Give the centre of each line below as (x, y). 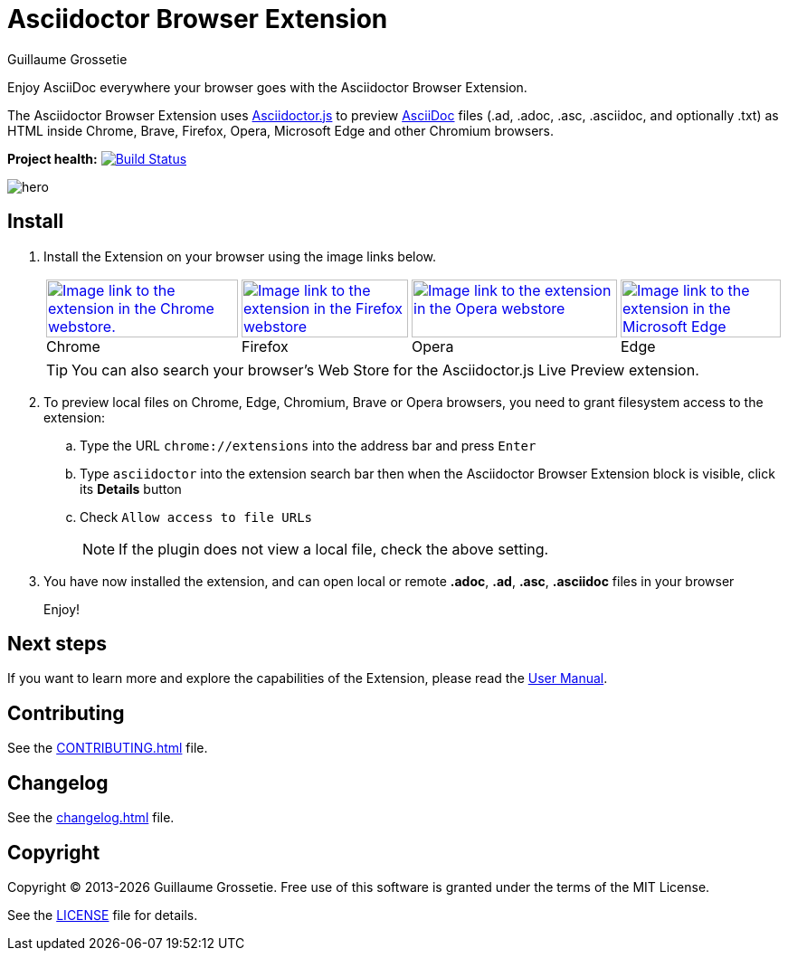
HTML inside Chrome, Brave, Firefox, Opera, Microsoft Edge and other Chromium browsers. (281, 130)
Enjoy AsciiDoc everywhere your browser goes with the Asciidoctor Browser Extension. (267, 87)
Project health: (52, 158)
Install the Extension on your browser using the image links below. (240, 256)
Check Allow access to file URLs (196, 517)
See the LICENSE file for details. (103, 915)
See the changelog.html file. (91, 818)
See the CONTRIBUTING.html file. (108, 748)
